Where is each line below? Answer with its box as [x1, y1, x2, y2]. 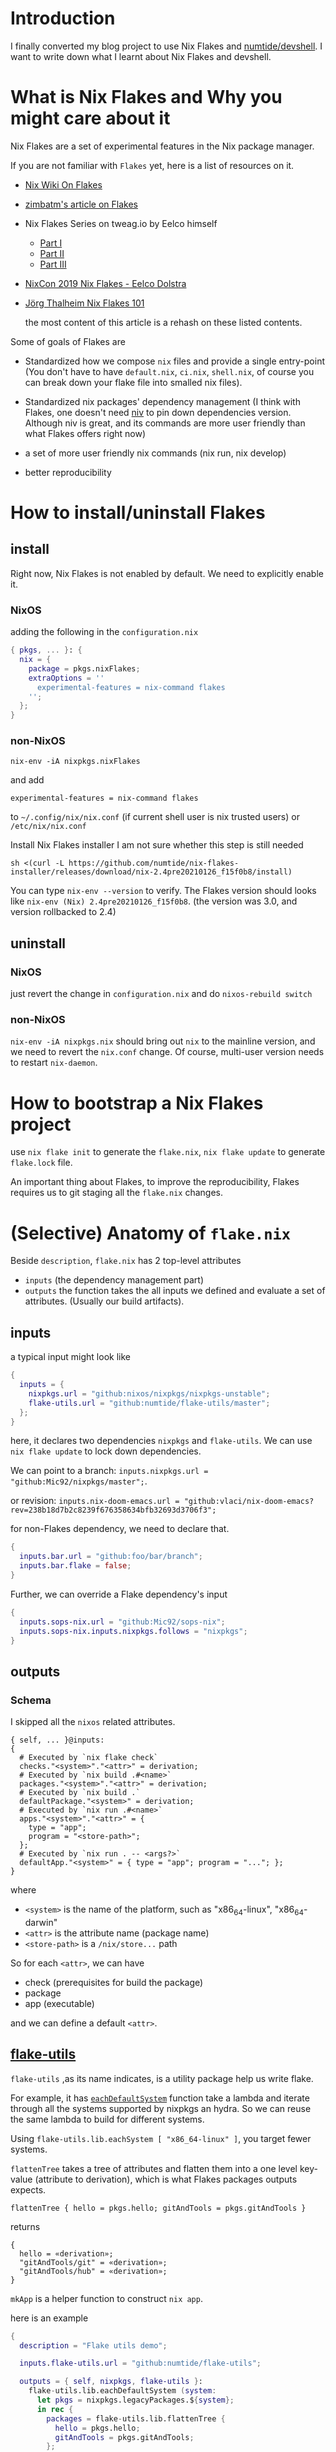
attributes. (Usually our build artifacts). [24, 1295, 185, 1307]
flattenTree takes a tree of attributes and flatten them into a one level [10, 2162, 298, 2174]
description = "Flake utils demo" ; [19, 2340, 168, 2351]
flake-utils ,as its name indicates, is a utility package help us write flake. [10, 2072, 314, 2084]
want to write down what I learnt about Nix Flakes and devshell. [10, 50, 272, 62]
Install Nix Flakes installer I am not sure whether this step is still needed [10, 839, 304, 851]
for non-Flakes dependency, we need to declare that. [10, 1523, 230, 1535]
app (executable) [24, 1997, 95, 2009]
